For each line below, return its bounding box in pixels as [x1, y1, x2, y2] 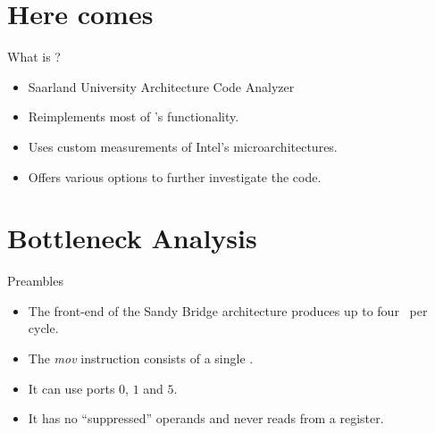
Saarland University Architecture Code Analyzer [28, 77, 295, 96]
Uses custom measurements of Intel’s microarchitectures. [28, 137, 338, 155]
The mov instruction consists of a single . [28, 349, 254, 367]
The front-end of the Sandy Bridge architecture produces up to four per [28, 301, 428, 320]
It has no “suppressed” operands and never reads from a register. [28, 409, 384, 428]
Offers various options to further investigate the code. [28, 167, 322, 186]
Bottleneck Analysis [7, 220, 257, 256]
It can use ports [28, 379, 115, 397]
